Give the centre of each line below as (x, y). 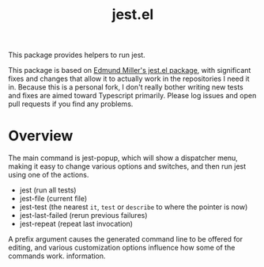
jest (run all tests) (48, 190)
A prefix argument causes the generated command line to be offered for (126, 239)
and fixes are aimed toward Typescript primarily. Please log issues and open (132, 96)
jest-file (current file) (53, 199)
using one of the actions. (49, 175)
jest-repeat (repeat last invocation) (76, 224)
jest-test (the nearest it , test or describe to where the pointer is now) (134, 207)
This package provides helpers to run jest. (77, 55)
